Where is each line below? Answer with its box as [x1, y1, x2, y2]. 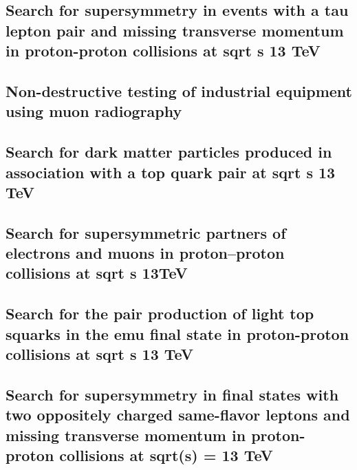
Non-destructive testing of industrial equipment [6, 80, 352, 101]
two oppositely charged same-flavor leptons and [6, 404, 350, 425]
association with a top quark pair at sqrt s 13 [6, 161, 336, 182]
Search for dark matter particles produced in [6, 141, 332, 162]
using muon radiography [6, 100, 182, 122]
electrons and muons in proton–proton [6, 242, 285, 264]
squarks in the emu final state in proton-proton [6, 323, 349, 344]
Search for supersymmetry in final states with [6, 383, 339, 405]
